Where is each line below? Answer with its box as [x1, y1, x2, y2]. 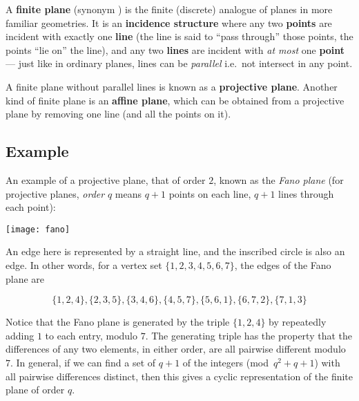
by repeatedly [269, 315, 327, 329]
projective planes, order [6, 186, 105, 200]
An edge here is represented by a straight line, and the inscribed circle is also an [6, 244, 345, 259]
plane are [6, 271, 45, 286]
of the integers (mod [182, 355, 269, 369]
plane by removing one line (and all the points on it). [6, 106, 231, 121]
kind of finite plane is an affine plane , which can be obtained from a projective [6, 93, 345, 107]
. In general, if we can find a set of [10, 355, 156, 369]
